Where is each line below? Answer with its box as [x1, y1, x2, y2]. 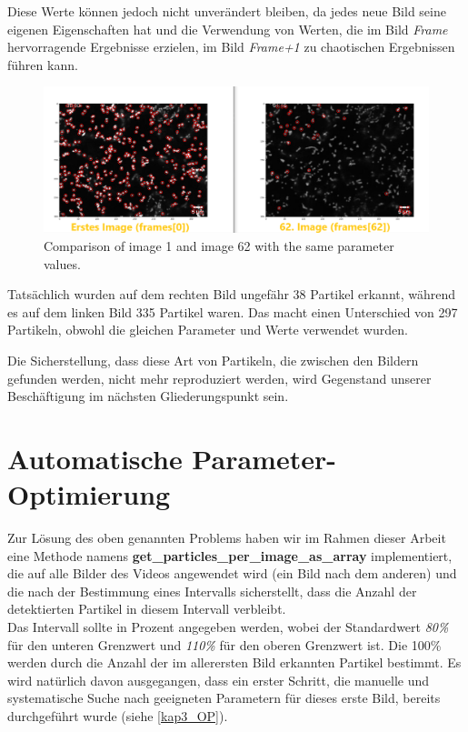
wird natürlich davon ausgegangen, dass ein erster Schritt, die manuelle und [7, 670, 430, 689]
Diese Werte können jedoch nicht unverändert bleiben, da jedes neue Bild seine [7, 2, 446, 20]
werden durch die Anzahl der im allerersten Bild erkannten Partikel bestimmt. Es [7, 653, 462, 672]
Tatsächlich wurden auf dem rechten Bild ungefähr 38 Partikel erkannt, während [7, 285, 456, 304]
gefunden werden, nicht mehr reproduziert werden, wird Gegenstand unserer [7, 368, 432, 387]
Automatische [7, 439, 183, 476]
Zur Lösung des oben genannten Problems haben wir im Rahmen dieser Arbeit [7, 528, 446, 547]
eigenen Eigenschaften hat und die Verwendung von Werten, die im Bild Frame [7, 19, 448, 38]
